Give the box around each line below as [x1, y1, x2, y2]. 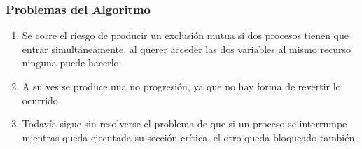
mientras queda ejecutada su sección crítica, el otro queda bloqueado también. [22, 129, 358, 144]
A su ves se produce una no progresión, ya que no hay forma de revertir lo [22, 79, 341, 93]
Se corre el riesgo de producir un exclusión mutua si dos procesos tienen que [22, 28, 349, 43]
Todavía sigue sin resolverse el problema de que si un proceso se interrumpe [22, 116, 347, 131]
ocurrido [22, 92, 58, 107]
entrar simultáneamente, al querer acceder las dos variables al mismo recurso [22, 41, 351, 56]
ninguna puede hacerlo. [22, 55, 122, 70]
